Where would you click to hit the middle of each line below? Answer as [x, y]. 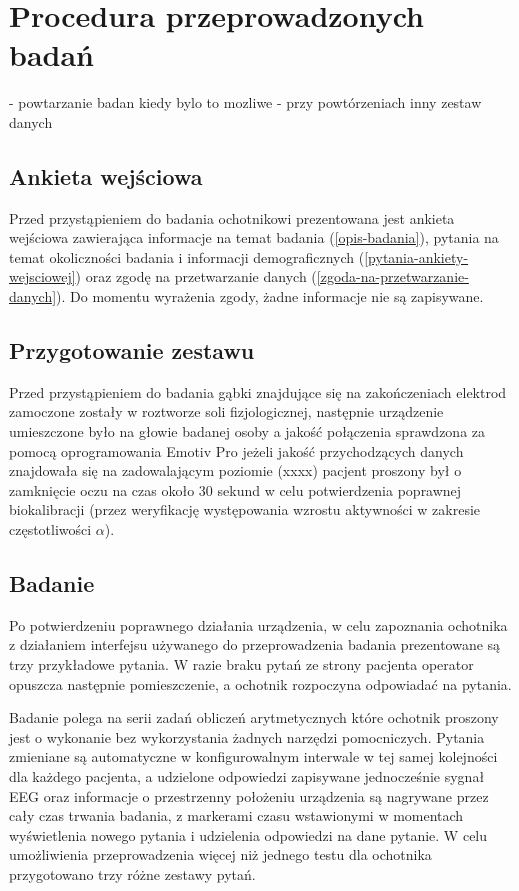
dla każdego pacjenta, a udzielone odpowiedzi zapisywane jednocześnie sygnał [247, 775]
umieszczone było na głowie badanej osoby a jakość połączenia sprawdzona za [247, 431]
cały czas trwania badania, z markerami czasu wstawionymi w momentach [236, 815]
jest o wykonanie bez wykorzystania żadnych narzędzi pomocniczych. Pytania [247, 736]
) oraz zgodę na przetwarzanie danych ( [196, 276]
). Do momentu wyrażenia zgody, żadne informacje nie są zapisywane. [270, 296]
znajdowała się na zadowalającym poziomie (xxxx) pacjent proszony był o [235, 470]
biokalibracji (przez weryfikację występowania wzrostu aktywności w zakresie [245, 509]
